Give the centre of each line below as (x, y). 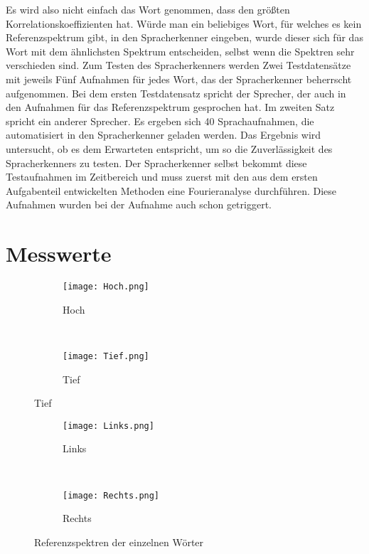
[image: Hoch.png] (106, 287)
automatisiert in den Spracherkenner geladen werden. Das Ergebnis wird (164, 135)
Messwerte (59, 254)
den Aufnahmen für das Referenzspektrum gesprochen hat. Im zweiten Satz (170, 107)
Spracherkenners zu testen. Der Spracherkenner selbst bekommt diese (156, 163)
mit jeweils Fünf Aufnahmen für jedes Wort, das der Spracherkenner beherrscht (179, 79)
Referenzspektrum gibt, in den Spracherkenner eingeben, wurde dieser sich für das (184, 37)
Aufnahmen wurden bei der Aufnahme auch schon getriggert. (139, 204)
